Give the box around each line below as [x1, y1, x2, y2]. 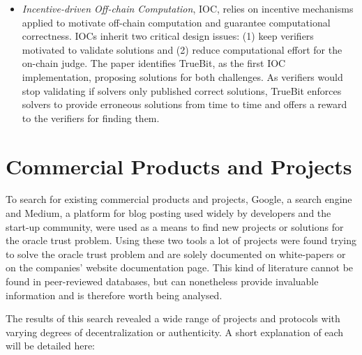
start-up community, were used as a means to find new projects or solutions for [6, 219, 344, 234]
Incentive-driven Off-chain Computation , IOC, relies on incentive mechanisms [22, 1, 354, 15]
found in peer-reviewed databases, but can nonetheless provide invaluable [6, 274, 319, 289]
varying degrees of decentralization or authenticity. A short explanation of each [6, 324, 344, 339]
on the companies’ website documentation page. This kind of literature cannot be [6, 260, 354, 275]
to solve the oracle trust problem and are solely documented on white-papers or [6, 246, 346, 261]
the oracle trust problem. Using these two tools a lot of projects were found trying [6, 233, 357, 248]
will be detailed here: [6, 338, 95, 353]
